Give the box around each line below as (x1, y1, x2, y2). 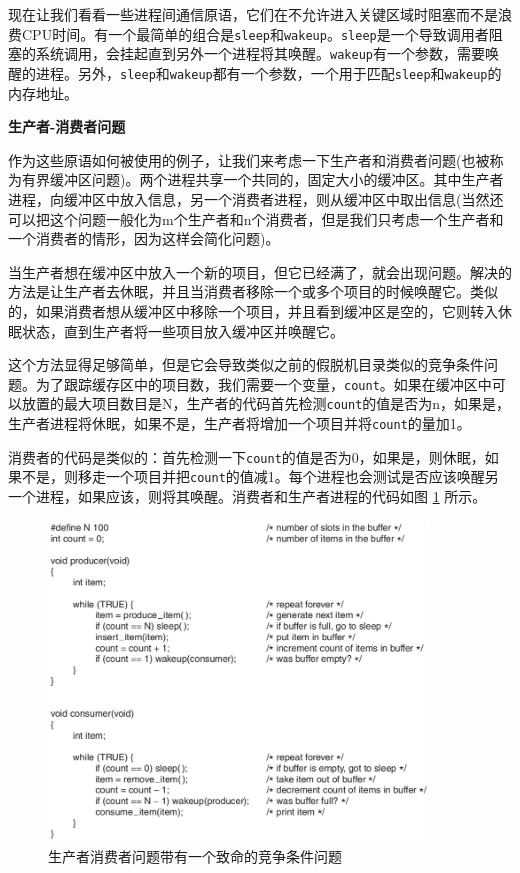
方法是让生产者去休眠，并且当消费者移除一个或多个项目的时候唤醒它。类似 (8, 281, 498, 302)
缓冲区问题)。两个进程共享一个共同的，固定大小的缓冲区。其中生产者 (49, 169, 504, 190)
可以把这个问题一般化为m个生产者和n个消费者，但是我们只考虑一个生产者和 (8, 208, 504, 229)
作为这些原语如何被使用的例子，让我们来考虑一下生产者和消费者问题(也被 (8, 149, 490, 170)
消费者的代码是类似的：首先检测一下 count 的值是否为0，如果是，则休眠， (8, 446, 485, 467)
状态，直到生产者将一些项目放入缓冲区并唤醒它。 (21, 320, 344, 341)
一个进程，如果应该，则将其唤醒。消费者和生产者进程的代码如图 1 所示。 (8, 485, 487, 506)
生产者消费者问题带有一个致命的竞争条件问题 (48, 845, 342, 866)
